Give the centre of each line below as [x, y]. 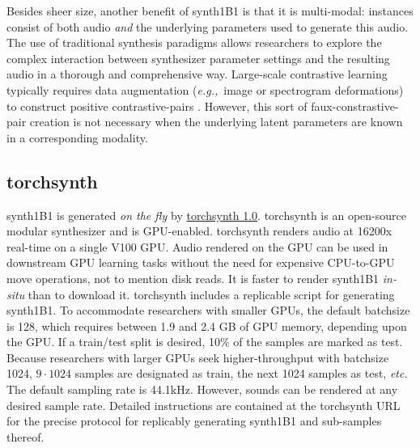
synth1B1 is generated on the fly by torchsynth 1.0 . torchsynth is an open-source [206, 215]
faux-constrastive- [355, 106]
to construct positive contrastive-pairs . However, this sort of [157, 106]
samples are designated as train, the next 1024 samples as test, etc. [241, 373]
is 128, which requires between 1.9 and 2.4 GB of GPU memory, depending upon [207, 325]
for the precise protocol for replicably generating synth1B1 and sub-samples [194, 421]
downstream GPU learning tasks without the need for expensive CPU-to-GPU [201, 262]
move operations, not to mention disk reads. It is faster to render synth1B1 [193, 278]
